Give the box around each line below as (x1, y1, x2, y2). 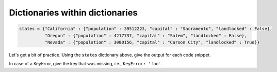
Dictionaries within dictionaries (9, 7, 138, 18)
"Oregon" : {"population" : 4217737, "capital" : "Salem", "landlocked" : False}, (44, 33, 247, 38)
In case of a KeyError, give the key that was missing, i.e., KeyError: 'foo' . (9, 61, 163, 67)
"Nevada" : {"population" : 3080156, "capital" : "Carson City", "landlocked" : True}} (44, 39, 260, 45)
